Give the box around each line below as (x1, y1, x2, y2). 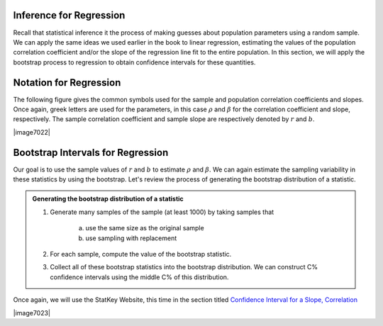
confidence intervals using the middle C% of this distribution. (50, 273, 229, 281)
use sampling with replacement (85, 234, 177, 242)
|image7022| (13, 128, 51, 136)
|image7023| (13, 308, 51, 317)
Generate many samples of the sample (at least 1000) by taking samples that (50, 208, 274, 216)
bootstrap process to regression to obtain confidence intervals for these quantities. (13, 57, 256, 67)
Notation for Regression (13, 77, 121, 89)
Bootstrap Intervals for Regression (13, 146, 169, 159)
